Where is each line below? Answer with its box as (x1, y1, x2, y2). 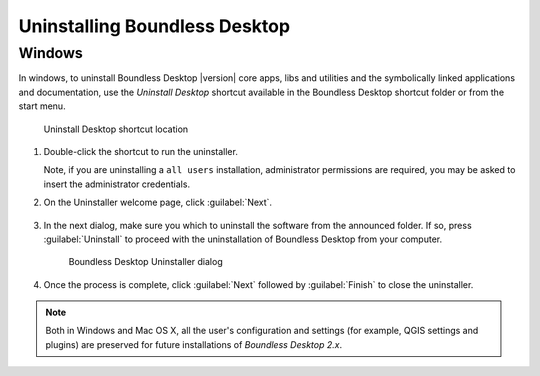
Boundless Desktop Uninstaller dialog (68, 256, 224, 268)
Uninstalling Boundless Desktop (18, 15, 290, 37)
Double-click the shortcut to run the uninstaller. (43, 145, 239, 157)
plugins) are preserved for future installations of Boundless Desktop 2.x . (45, 338, 343, 350)
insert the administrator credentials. (43, 178, 190, 190)
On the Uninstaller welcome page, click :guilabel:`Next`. (43, 196, 273, 209)
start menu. (18, 100, 66, 112)
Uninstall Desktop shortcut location (43, 123, 189, 135)
